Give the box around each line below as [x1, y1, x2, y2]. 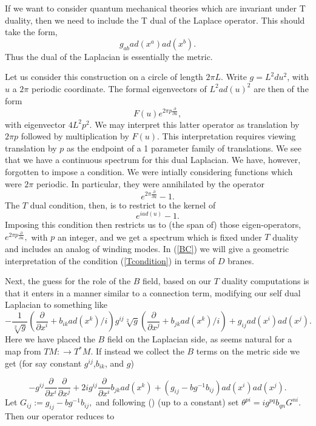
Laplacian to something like [5, 298, 108, 311]
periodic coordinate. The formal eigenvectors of [31, 82, 207, 95]
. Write [221, 70, 247, 83]
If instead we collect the [96, 345, 184, 357]
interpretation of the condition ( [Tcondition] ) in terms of [5, 254, 215, 267]
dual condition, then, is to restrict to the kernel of [30, 198, 216, 211]
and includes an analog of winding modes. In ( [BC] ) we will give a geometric [5, 242, 289, 255]
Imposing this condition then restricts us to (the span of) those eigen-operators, [5, 218, 301, 231]
